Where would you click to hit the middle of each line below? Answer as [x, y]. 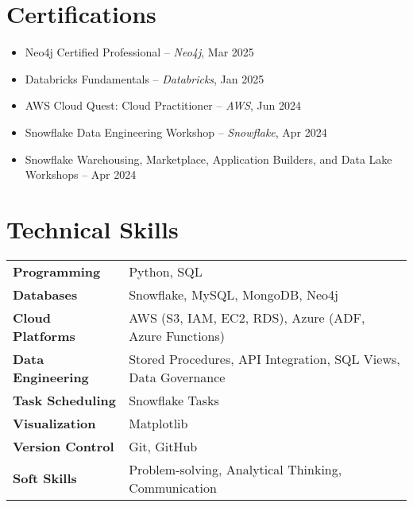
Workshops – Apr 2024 [81, 174]
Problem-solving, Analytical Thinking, [235, 469]
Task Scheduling [64, 400]
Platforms [44, 335]
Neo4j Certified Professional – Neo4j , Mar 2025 [139, 52]
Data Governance [177, 377]
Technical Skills [93, 228]
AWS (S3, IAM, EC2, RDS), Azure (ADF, [247, 317]
